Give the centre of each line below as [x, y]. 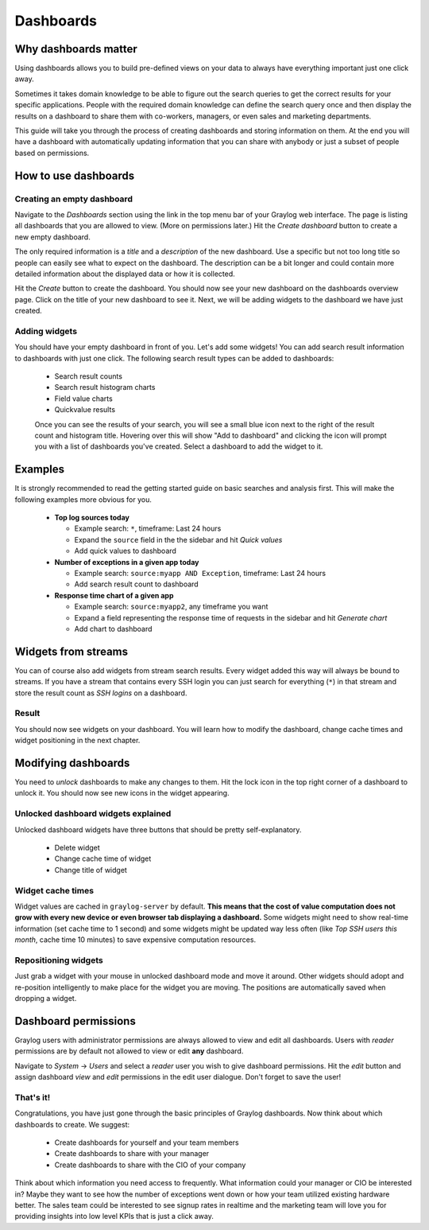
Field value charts [83, 399]
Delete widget [77, 847]
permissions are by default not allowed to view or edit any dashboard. [129, 1051]
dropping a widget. [46, 998]
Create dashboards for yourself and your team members [147, 1142]
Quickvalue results [85, 410]
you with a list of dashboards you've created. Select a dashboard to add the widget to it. [179, 446]
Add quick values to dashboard [125, 551]
